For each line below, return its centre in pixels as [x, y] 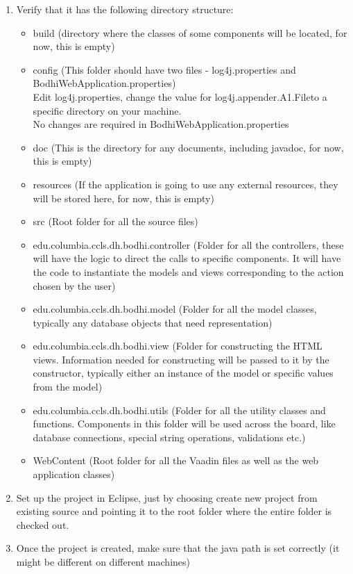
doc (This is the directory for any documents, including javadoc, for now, [188, 147]
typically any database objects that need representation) [153, 322]
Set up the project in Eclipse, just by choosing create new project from [167, 497]
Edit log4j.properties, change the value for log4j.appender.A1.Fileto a [180, 96]
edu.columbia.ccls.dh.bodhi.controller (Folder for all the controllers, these [188, 244]
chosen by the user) [74, 285]
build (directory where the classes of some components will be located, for [190, 32]
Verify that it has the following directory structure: [125, 9]
